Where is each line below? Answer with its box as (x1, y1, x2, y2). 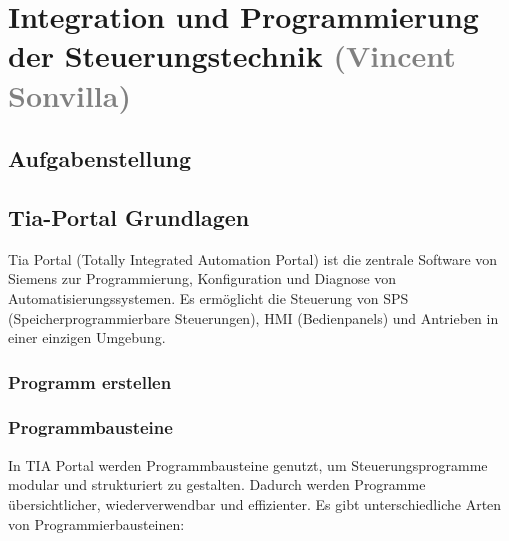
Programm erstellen (8, 369, 172, 394)
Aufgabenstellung (8, 143, 192, 174)
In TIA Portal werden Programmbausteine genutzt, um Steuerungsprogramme (8, 454, 488, 475)
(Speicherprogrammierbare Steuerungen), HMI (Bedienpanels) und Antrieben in (8, 307, 499, 328)
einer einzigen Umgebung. (8, 327, 166, 348)
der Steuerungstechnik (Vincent (8, 35, 456, 76)
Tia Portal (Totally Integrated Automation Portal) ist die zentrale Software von (8, 248, 498, 269)
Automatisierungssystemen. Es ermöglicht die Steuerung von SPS (8, 287, 409, 308)
